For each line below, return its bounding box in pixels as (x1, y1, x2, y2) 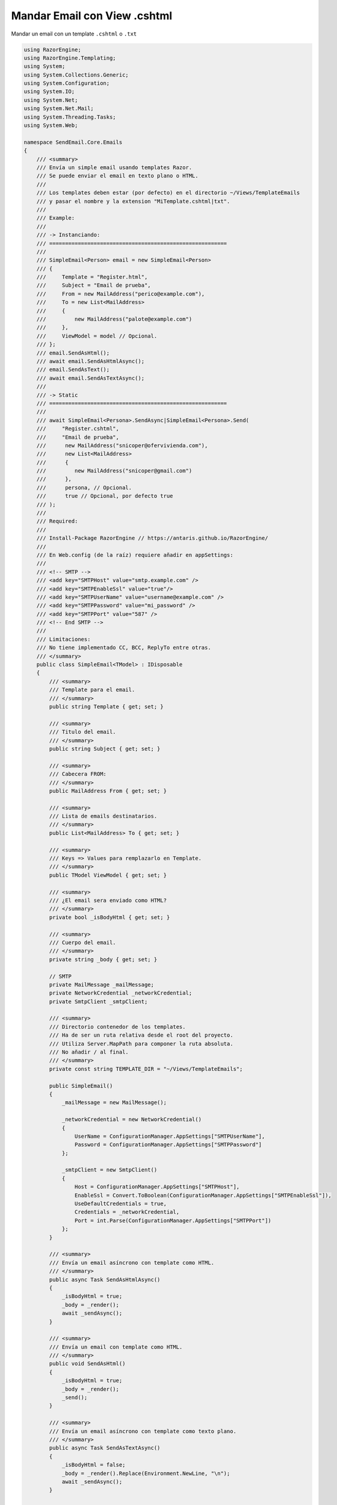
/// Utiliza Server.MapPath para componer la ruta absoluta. (49, 1040, 233, 1047)
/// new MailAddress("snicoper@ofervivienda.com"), (36, 442, 208, 448)
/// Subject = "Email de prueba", (36, 282, 151, 289)
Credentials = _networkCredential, (74, 1209, 180, 1215)
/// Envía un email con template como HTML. (49, 1343, 183, 1350)
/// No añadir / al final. (49, 1049, 129, 1056)
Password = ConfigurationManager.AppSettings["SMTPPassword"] (74, 1141, 262, 1148)
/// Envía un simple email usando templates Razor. (36, 164, 193, 171)
